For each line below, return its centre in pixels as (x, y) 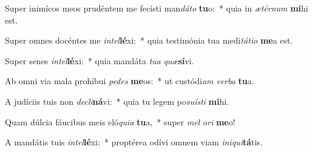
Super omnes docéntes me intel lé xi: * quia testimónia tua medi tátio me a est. (149, 40)
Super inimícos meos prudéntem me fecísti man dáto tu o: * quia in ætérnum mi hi (156, 8)
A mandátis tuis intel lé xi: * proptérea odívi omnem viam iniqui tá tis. (134, 142)
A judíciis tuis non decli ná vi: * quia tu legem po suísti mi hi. (117, 101)
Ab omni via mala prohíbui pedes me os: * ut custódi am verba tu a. (130, 81)
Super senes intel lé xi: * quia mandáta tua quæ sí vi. (99, 60)
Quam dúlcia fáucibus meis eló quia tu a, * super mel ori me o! (120, 121)
